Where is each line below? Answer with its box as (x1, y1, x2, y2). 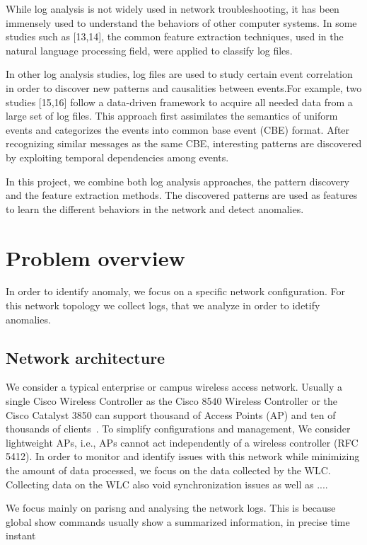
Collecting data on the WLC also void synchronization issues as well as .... (6, 476, 328, 491)
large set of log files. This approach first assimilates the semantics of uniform (6, 108, 338, 123)
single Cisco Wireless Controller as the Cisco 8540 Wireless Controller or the (6, 394, 338, 408)
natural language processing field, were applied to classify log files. (6, 42, 293, 57)
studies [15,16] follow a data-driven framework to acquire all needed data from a (6, 94, 353, 109)
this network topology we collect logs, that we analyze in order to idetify (6, 298, 320, 313)
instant (6, 528, 36, 543)
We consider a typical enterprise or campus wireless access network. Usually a (6, 379, 342, 394)
